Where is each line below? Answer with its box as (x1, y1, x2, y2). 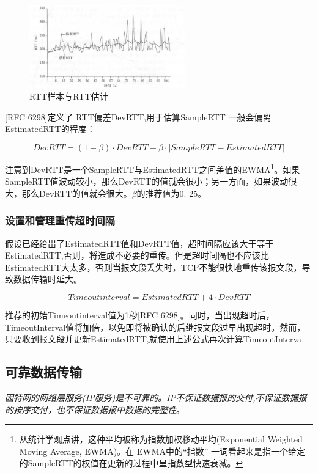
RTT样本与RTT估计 (29, 90, 108, 103)
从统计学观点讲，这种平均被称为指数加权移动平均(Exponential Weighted (19, 433, 303, 446)
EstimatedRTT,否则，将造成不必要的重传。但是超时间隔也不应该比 (5, 249, 269, 262)
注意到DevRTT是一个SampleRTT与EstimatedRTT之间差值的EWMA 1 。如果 (5, 161, 300, 175)
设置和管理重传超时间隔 (5, 213, 115, 228)
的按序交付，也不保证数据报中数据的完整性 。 (5, 403, 185, 416)
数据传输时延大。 (13, 273, 82, 285)
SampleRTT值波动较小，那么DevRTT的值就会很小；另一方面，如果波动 (5, 175, 289, 188)
